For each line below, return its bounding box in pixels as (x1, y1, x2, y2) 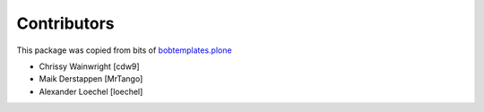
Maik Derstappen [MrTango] (39, 73, 143, 84)
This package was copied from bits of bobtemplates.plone (16, 45, 232, 56)
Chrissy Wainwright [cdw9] (39, 61, 140, 72)
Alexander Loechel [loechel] (39, 86, 143, 97)
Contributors (16, 13, 116, 33)
